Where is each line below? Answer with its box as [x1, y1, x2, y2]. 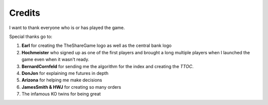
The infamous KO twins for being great [21, 91, 101, 97]
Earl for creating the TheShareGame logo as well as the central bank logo [21, 42, 172, 49]
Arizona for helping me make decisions [21, 77, 103, 83]
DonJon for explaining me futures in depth [21, 70, 109, 76]
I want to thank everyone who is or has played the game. [9, 25, 125, 31]
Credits [9, 7, 41, 18]
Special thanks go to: [9, 34, 53, 39]
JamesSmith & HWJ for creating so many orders [21, 84, 122, 90]
